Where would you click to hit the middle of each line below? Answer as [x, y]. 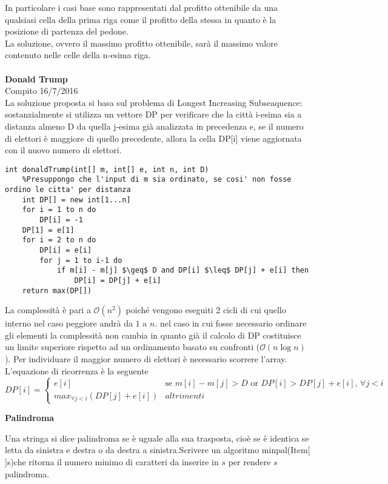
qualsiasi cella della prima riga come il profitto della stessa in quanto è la [141, 19]
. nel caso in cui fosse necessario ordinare [231, 323]
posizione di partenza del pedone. [67, 31]
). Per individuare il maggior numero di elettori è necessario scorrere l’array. [146, 359]
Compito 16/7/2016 [42, 91]
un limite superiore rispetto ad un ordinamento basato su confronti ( [132, 347]
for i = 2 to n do [59, 240]
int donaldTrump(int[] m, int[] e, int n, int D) [107, 169]
